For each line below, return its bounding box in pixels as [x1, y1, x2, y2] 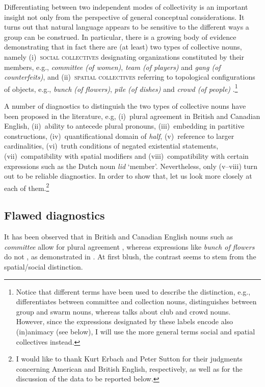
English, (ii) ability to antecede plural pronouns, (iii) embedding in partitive [4, 120, 245, 131]
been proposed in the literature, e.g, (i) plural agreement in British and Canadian [4, 110, 260, 121]
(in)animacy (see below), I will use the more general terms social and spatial [16, 326, 255, 336]
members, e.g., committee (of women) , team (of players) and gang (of [4, 61, 221, 72]
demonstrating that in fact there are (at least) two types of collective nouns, [4, 41, 242, 52]
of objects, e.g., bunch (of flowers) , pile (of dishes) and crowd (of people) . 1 [4, 82, 238, 94]
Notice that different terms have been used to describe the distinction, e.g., [16, 286, 251, 297]
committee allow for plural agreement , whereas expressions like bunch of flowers [4, 241, 255, 252]
